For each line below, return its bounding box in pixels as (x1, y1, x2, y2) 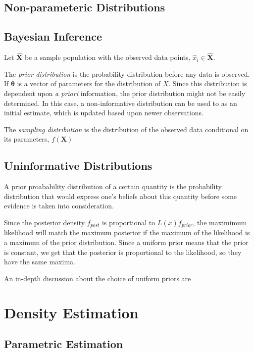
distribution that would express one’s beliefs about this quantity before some (4, 191, 237, 201)
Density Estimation (4, 302, 139, 322)
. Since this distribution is (168, 78, 247, 89)
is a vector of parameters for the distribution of (17, 78, 160, 89)
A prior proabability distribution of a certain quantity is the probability (4, 181, 222, 192)
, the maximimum (193, 217, 247, 227)
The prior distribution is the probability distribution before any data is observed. (4, 68, 250, 79)
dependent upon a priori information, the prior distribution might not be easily (4, 88, 246, 98)
